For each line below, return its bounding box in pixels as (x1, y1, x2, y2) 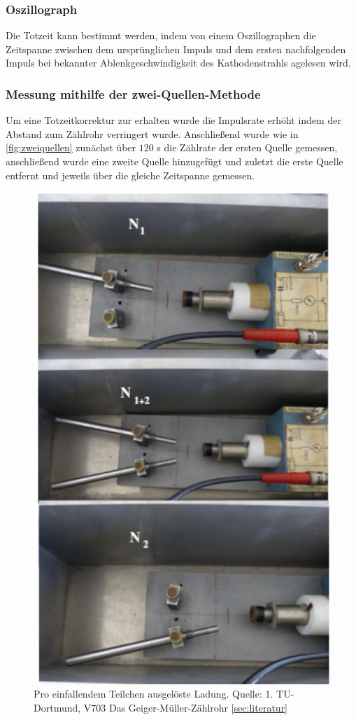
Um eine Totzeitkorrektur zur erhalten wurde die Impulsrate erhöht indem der (6, 113, 341, 127)
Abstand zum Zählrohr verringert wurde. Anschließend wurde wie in (6, 126, 299, 141)
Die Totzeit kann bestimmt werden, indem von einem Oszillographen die (6, 28, 316, 43)
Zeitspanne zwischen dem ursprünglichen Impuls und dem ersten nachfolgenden (6, 41, 346, 56)
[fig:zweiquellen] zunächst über (6, 140, 136, 155)
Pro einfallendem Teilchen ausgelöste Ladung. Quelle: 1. (34, 686, 273, 701)
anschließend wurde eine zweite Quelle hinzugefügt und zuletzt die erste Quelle (6, 154, 343, 168)
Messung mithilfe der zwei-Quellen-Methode (6, 85, 261, 102)
